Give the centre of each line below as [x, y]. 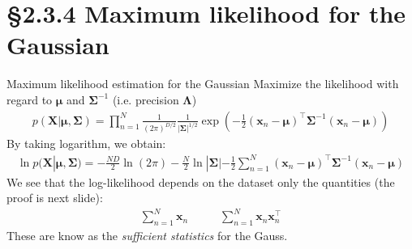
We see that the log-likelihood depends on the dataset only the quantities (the [201, 181]
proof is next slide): [55, 198]
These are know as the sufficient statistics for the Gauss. [147, 236]
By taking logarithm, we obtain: [86, 143]
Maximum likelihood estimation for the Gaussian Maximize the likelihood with [203, 84]
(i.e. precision [146, 99]
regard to [30, 99]
